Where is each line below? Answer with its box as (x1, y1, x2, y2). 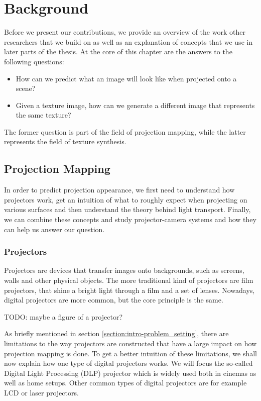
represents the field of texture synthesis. (4, 136, 126, 147)
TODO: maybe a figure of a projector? (4, 311, 122, 322)
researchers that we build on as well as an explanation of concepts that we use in (4, 36, 253, 47)
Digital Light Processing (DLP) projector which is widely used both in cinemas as (4, 367, 256, 378)
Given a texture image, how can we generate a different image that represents (16, 99, 255, 110)
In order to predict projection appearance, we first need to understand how (4, 184, 235, 195)
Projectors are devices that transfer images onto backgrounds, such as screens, (4, 265, 244, 275)
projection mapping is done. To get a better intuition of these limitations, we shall (4, 348, 257, 358)
